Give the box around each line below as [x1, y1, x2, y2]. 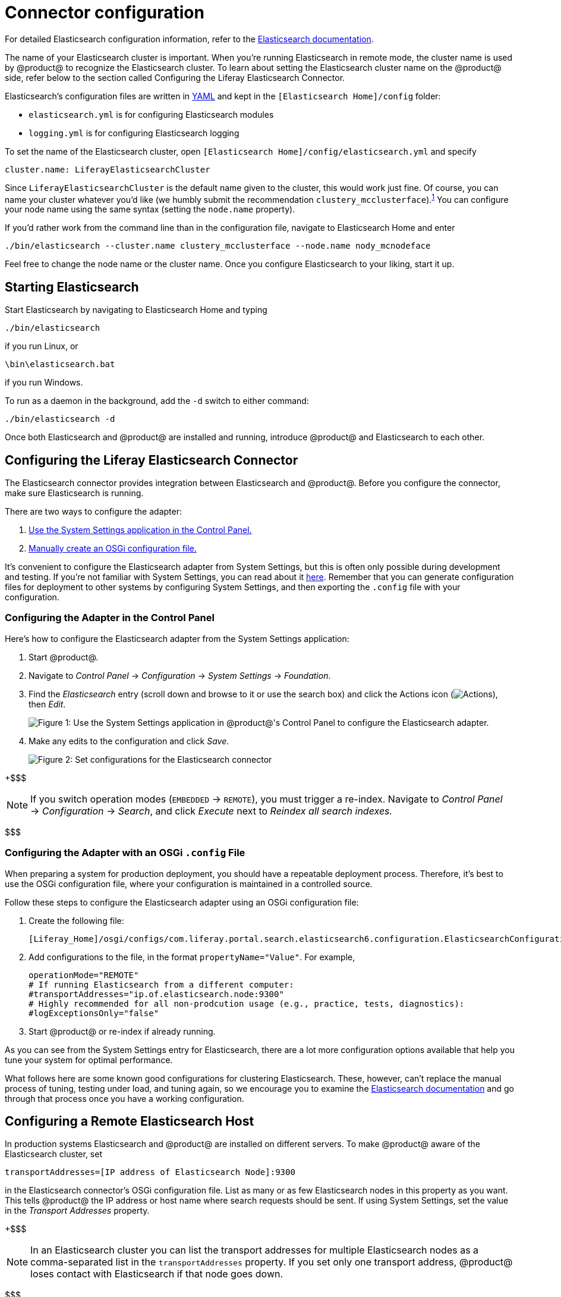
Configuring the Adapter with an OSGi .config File [5, 847, 245, 859]
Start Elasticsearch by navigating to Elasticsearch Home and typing [5, 305, 267, 315]
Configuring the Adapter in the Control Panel [5, 612, 215, 624]
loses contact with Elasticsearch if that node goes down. [30, 1268, 283, 1280]
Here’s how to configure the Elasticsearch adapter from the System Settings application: [5, 633, 349, 644]
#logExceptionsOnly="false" [29, 1008, 159, 1018]
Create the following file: [29, 915, 124, 926]
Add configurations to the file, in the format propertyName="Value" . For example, [29, 951, 355, 962]
